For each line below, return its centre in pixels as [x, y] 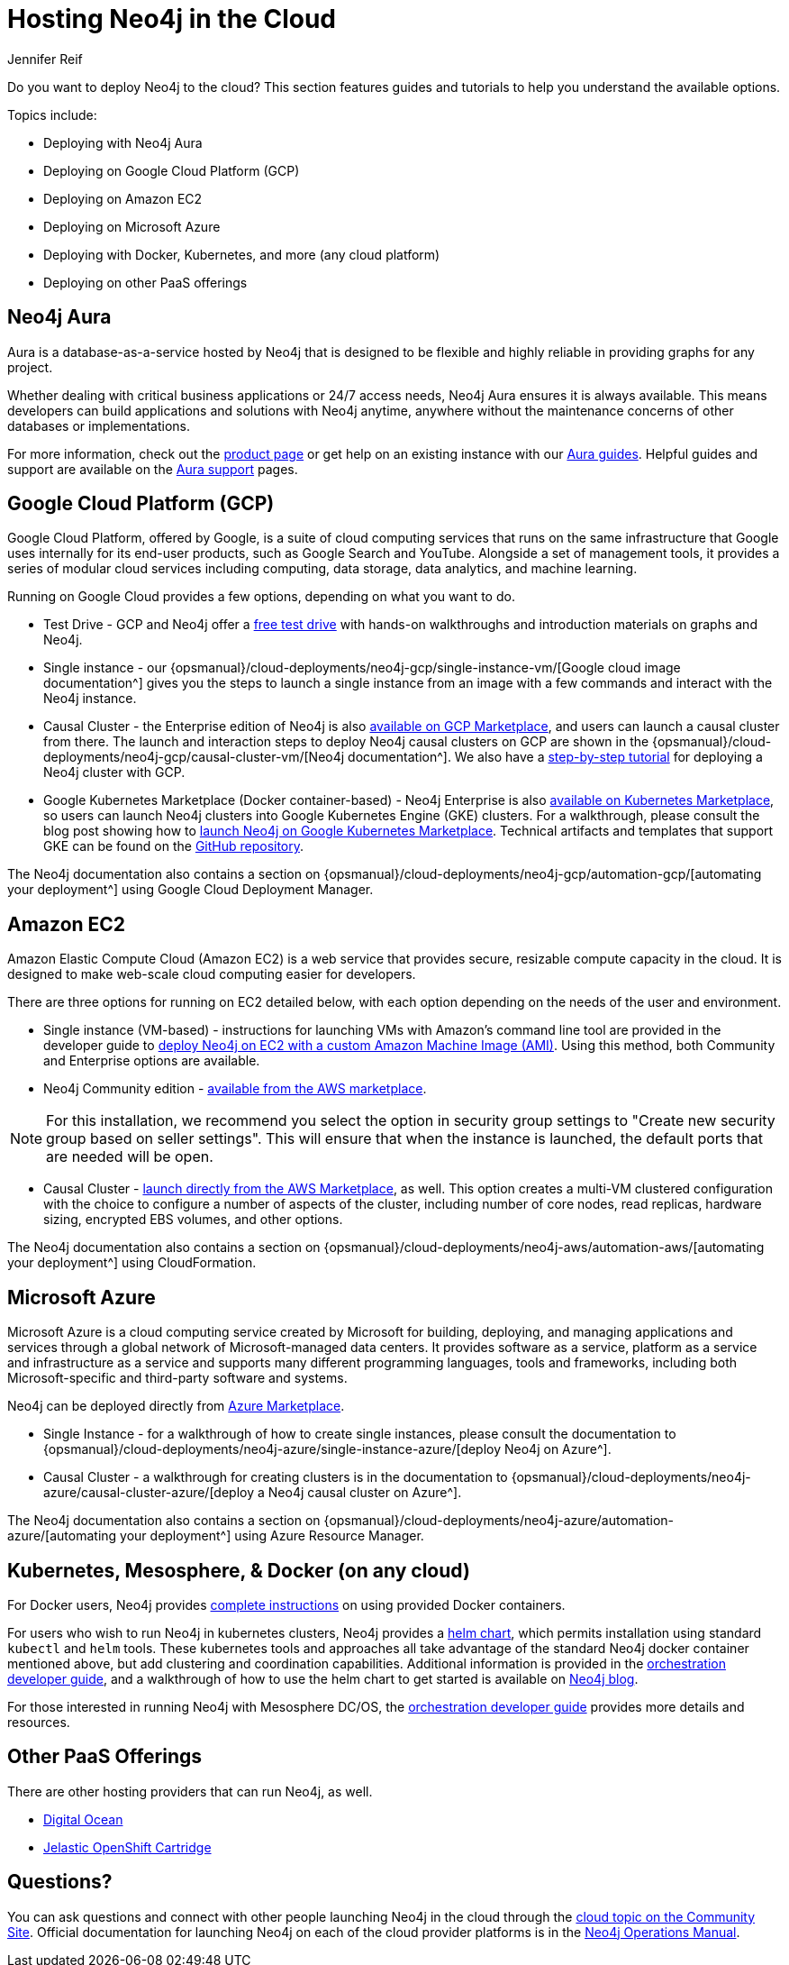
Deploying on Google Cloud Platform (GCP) [172, 170]
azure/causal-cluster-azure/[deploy [149, 1493]
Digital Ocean [83, 1819]
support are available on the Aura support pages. [153, 469]
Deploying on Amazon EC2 [123, 198]
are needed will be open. [130, 1157]
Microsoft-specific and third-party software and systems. [177, 1378]
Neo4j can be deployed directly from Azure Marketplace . [176, 1406]
